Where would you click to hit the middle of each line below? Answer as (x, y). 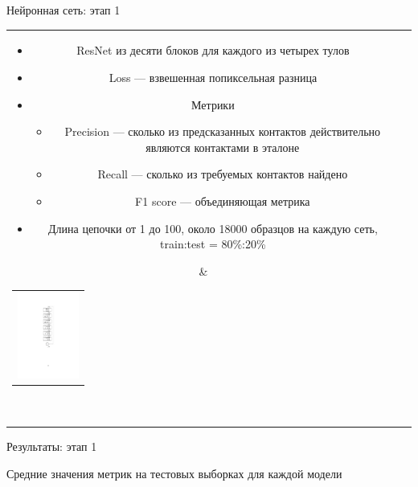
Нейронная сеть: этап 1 (64, 10)
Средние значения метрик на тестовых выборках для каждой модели (174, 473)
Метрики (213, 104)
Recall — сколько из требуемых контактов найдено (223, 174)
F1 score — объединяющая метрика (223, 201)
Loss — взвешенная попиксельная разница (213, 77)
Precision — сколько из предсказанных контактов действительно (223, 131)
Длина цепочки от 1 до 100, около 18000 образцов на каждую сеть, (213, 228)
